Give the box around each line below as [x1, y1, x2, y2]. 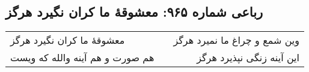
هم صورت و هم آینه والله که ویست [10, 50, 154, 65]
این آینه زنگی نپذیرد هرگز [197, 50, 299, 65]
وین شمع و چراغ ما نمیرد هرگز [173, 33, 299, 47]
